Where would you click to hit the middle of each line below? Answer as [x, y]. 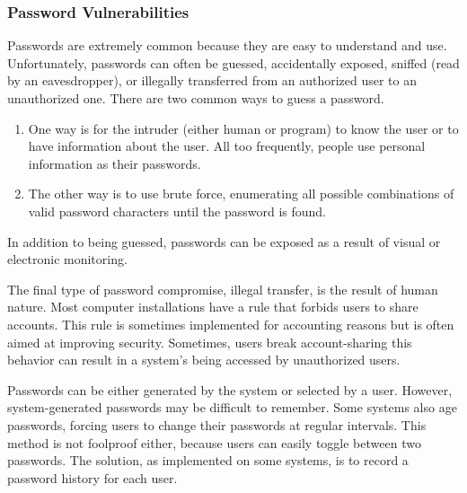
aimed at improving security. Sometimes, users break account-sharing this [210, 342]
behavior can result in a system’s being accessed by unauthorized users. [204, 360]
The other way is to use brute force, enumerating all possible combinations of [241, 194]
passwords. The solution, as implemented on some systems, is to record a [208, 460]
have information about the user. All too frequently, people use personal [227, 146]
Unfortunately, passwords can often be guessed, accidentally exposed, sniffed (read [233, 62]
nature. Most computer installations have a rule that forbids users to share [213, 307]
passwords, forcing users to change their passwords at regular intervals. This [217, 424]
